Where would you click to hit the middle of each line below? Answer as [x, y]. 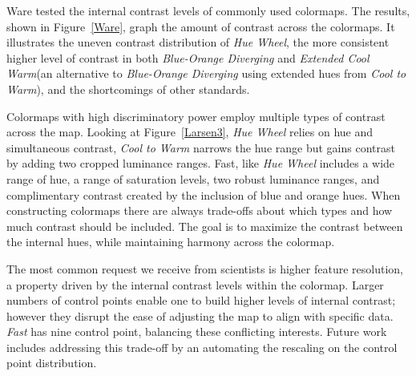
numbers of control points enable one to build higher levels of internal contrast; [201, 300]
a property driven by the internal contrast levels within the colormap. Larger [195, 284]
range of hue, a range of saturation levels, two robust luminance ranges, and [193, 178]
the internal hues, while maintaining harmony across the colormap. [171, 242]
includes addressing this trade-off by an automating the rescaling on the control [202, 347]
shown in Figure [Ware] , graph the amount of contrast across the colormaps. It [201, 26]
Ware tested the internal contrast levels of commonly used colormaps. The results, [208, 10]
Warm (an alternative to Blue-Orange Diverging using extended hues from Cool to [206, 73]
